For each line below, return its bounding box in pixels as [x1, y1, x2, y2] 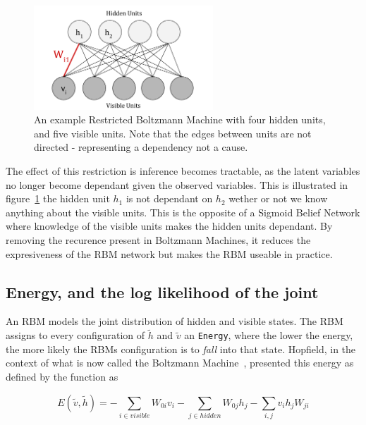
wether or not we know [228, 191, 328, 206]
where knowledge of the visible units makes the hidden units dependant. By [6, 218, 333, 233]
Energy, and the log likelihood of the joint [6, 281, 319, 302]
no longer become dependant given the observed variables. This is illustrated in [6, 177, 348, 192]
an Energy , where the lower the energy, [184, 328, 353, 343]
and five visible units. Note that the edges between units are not [34, 125, 312, 140]
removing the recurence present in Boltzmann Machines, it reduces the [6, 233, 311, 247]
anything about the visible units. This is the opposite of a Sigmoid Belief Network [6, 204, 360, 219]
